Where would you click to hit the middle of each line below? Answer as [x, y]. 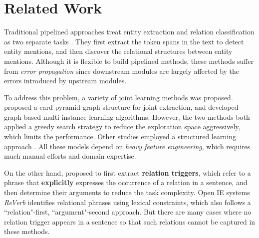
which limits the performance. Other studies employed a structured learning [120, 136]
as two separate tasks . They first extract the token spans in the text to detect [124, 41]
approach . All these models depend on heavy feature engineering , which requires [127, 146]
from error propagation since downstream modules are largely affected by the [122, 71]
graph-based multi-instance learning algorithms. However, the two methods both [127, 117]
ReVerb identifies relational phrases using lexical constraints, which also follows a [128, 202]
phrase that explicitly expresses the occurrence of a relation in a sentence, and [126, 182]
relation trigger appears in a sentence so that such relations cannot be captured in [130, 221]
